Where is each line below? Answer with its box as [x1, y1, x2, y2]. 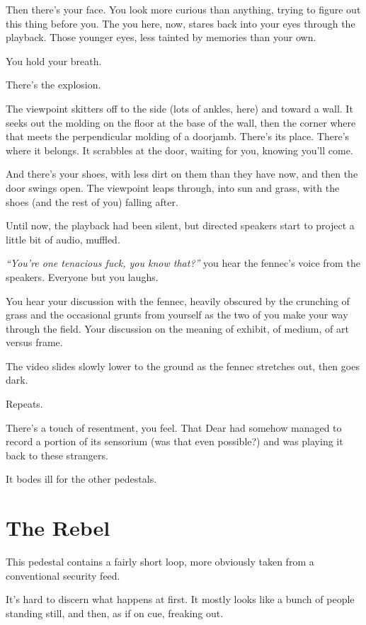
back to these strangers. [6, 447, 108, 462]
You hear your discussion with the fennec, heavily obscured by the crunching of [6, 293, 350, 308]
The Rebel [6, 513, 110, 542]
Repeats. [6, 396, 43, 411]
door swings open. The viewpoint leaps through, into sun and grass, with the [6, 180, 340, 195]
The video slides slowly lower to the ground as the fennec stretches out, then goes [6, 358, 360, 373]
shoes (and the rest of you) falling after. [6, 194, 178, 209]
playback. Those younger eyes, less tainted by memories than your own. [6, 30, 316, 45]
